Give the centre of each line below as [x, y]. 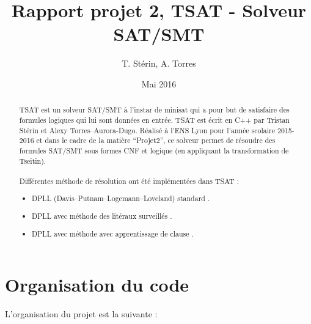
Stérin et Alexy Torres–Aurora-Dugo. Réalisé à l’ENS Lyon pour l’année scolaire [147, 130]
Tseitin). [33, 160]
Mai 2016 [159, 83]
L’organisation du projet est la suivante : [81, 314]
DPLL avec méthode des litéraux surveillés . [102, 215]
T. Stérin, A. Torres [159, 63]
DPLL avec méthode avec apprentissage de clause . [113, 233]
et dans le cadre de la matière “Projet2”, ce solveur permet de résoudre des [156, 140]
